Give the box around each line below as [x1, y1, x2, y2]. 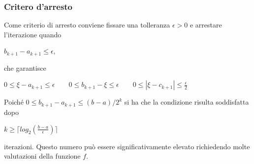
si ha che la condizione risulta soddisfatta [124, 97, 249, 107]
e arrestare [190, 20, 222, 30]
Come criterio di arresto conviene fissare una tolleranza [4, 20, 170, 30]
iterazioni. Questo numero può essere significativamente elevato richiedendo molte [4, 141, 250, 151]
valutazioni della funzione [4, 151, 81, 161]
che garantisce [4, 62, 46, 73]
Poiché [4, 97, 24, 107]
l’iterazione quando [4, 29, 62, 39]
